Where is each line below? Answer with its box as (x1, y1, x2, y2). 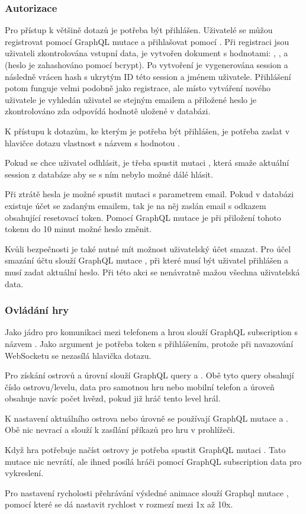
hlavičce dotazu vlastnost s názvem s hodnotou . (5, 136, 180, 149)
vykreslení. (5, 467, 44, 479)
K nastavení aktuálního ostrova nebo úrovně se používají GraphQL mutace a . (5, 412, 288, 424)
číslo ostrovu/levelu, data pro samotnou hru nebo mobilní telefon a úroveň (5, 380, 275, 393)
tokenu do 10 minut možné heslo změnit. (5, 223, 152, 235)
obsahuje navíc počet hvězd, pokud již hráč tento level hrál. (5, 392, 221, 404)
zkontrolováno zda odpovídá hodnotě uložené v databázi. (5, 105, 211, 117)
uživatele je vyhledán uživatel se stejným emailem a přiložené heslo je (5, 93, 257, 105)
